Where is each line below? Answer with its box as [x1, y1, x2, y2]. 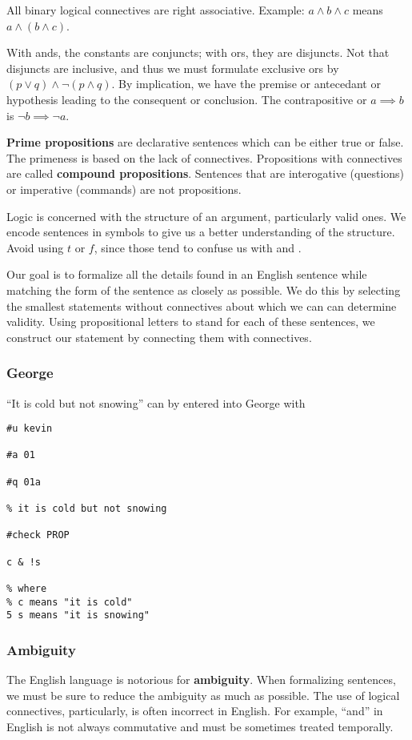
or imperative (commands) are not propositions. [6, 180, 242, 197]
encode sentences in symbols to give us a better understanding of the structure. [6, 223, 395, 240]
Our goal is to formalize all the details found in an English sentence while [6, 266, 367, 283]
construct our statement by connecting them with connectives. [6, 328, 312, 345]
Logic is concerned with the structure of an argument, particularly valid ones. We [6, 207, 406, 224]
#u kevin [6, 423, 53, 435]
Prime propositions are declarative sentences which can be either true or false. [6, 134, 404, 151]
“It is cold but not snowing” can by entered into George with [6, 394, 306, 411]
